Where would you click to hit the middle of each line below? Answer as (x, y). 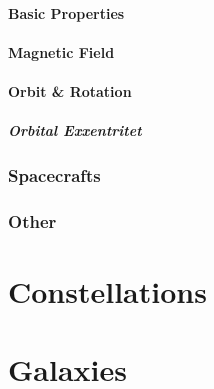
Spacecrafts (54, 175)
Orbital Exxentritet (75, 130)
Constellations (107, 291)
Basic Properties (66, 12)
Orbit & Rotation (70, 90)
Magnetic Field (61, 51)
